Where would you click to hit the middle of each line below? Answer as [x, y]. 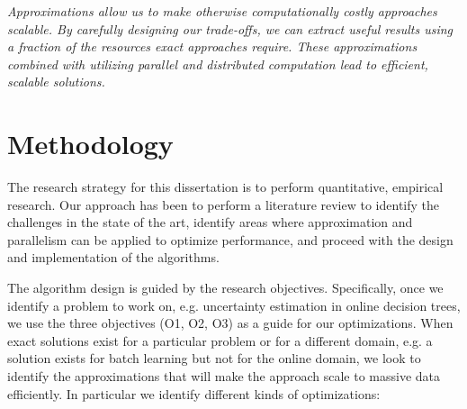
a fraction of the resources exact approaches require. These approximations [212, 46]
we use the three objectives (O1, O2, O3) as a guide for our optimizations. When [230, 323]
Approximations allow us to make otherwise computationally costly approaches [222, 11]
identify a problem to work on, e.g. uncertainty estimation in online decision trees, [234, 305]
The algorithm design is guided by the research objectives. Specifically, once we [225, 288]
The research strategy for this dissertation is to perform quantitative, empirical [225, 187]
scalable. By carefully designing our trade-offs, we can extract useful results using [230, 28]
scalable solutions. [56, 82]
